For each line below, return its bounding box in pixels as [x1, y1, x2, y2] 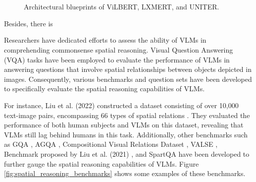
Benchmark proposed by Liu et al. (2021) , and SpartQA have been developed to [4, 148, 250, 159]
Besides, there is [4, 18, 53, 28]
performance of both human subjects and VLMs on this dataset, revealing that [4, 120, 244, 130]
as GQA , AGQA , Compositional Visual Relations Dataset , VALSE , [4, 139, 218, 149]
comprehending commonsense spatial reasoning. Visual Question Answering [4, 44, 233, 55]
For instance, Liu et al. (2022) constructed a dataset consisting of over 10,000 [4, 100, 239, 110]
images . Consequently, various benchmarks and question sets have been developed [4, 73, 252, 84]
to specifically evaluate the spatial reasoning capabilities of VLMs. [4, 83, 205, 94]
